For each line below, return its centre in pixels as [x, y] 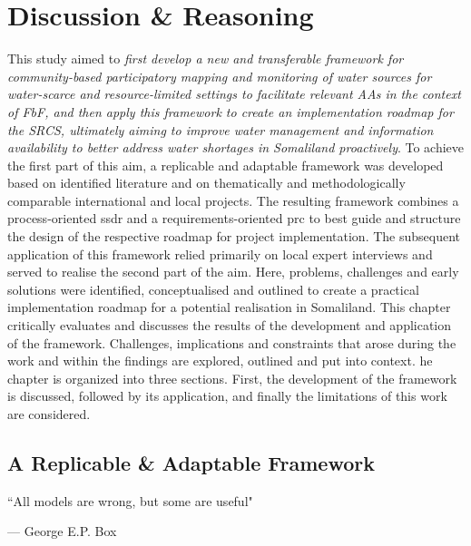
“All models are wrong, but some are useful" [130, 500]
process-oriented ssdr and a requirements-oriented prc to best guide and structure [234, 218]
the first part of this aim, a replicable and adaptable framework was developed [226, 165]
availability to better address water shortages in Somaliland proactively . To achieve [236, 147]
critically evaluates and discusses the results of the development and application [230, 325]
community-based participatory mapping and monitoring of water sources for [220, 76]
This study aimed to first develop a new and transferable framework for [206, 58]
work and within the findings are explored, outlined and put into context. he [220, 361]
